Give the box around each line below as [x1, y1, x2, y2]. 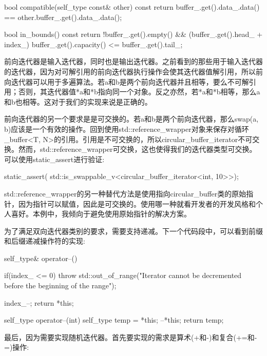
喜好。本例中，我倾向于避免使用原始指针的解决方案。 [11, 208, 191, 219]
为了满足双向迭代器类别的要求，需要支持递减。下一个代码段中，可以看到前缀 [4, 225, 263, 236]
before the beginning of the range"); [4, 280, 117, 291]
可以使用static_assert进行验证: [4, 153, 105, 164]
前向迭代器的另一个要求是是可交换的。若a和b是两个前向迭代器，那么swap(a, [4, 113, 259, 124]
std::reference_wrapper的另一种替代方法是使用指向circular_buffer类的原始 [4, 188, 246, 199]
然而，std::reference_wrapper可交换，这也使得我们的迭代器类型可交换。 [18, 144, 257, 154]
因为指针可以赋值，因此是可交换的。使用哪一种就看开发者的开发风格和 [18, 198, 256, 209]
